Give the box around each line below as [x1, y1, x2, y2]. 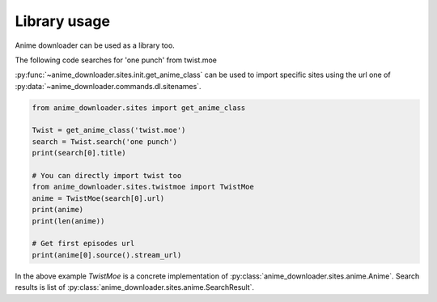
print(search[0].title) [32, 148, 127, 158]
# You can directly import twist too [32, 171, 182, 181]
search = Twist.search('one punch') [32, 137, 178, 146]
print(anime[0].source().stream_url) [32, 250, 182, 259]
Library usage [15, 12, 111, 30]
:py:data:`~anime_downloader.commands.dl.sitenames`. [15, 81, 202, 91]
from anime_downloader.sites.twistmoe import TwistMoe [32, 182, 254, 192]
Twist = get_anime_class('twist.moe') [32, 125, 186, 135]
